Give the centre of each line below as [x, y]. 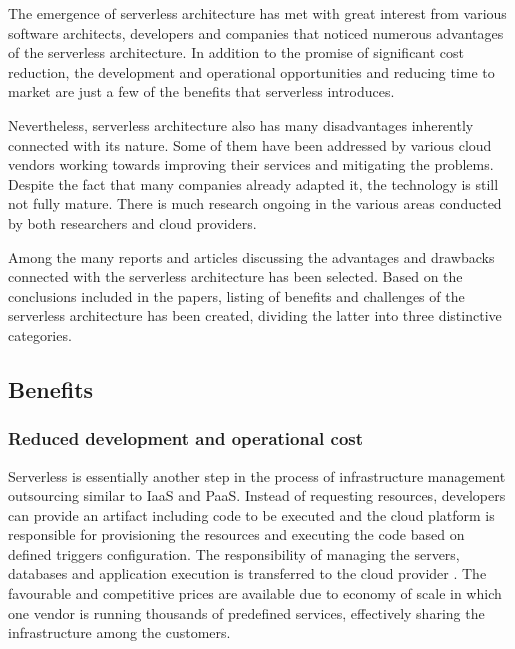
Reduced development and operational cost [186, 438]
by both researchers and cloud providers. [132, 222]
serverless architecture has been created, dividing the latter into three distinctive [255, 315]
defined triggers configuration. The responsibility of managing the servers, [234, 553]
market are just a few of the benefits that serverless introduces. [201, 91]
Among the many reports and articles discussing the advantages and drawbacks [251, 256]
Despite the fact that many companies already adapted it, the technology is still [253, 183]
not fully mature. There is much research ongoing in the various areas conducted [255, 203]
